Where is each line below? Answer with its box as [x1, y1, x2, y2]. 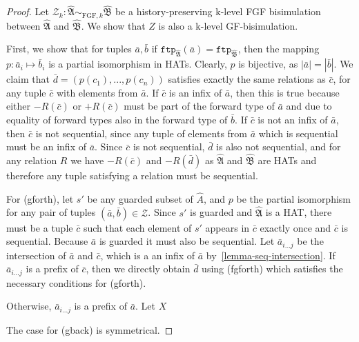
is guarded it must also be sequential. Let [99, 234, 275, 248]
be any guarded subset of [87, 191, 193, 205]
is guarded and [190, 205, 253, 219]
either [6, 99, 31, 113]
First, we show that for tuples [6, 41, 132, 56]
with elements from [56, 85, 138, 99]
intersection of [6, 248, 66, 262]
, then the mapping [237, 41, 320, 56]
